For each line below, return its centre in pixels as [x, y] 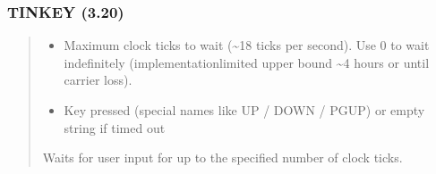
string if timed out [115, 127]
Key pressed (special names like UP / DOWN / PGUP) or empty [244, 110]
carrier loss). [98, 80]
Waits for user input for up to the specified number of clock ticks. [222, 157]
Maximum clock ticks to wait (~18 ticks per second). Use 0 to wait [247, 45]
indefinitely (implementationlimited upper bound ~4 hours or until [247, 62]
